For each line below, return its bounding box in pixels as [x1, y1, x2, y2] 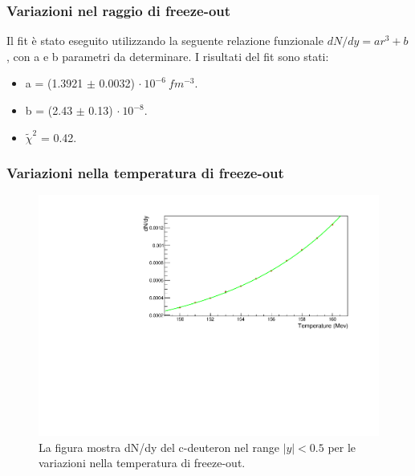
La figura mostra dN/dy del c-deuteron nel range [39, 438, 279, 455]
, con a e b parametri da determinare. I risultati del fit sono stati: [6, 47, 329, 64]
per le [328, 438, 356, 455]
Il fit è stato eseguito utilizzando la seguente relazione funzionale [6, 32, 323, 49]
